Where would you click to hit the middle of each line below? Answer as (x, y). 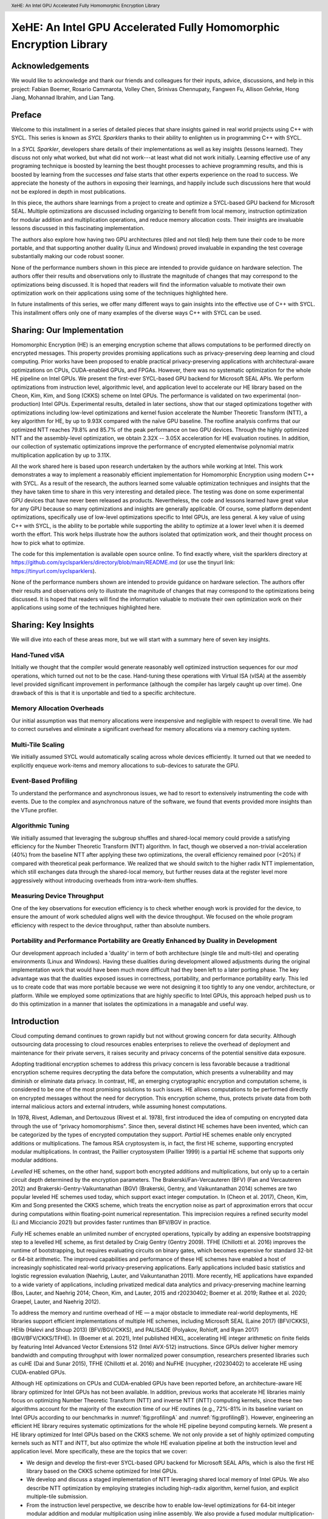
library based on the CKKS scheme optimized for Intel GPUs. (102, 1471)
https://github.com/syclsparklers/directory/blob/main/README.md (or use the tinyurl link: (123, 563)
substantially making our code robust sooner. (68, 256)
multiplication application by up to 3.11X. (61, 455)
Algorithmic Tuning (40, 826)
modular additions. (35, 1160)
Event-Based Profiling (44, 781)
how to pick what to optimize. (48, 543)
